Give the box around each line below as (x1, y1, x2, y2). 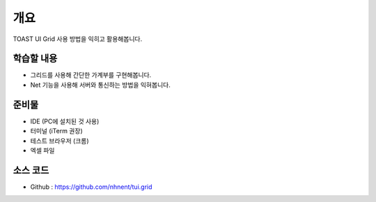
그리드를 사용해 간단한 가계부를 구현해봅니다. (30, 71, 152, 79)
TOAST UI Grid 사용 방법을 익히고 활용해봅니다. (13, 35, 143, 43)
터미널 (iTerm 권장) (30, 127, 83, 135)
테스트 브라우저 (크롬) (30, 136, 90, 145)
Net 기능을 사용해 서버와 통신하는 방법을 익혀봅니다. (30, 81, 171, 89)
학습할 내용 (13, 53, 58, 65)
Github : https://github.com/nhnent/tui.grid (30, 183, 152, 191)
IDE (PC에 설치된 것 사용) (30, 117, 100, 125)
